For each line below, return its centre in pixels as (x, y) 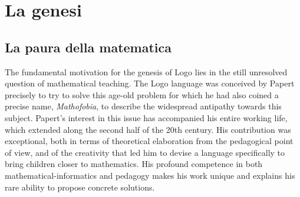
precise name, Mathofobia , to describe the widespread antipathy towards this (143, 106)
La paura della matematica (88, 47)
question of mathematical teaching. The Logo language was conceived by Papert (150, 83)
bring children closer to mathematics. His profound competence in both (134, 164)
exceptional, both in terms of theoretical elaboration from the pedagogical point (149, 141)
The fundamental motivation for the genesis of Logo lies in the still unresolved (146, 71)
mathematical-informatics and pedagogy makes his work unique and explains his (150, 175)
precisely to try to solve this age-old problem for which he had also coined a (142, 94)
